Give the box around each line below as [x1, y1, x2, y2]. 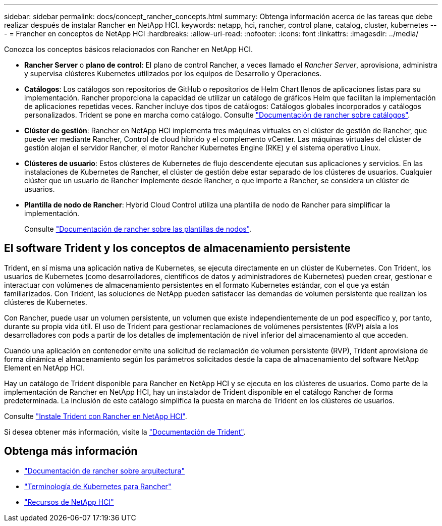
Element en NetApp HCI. [4, 363, 85, 372]
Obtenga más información [4, 445, 138, 458]
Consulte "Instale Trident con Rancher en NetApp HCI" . [4, 411, 187, 420]
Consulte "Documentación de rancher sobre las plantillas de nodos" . [24, 225, 252, 233]
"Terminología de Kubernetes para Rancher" [24, 482, 172, 491]
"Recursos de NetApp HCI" [24, 497, 114, 506]
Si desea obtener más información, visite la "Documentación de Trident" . [4, 427, 246, 436]
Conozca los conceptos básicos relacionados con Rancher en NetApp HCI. [4, 45, 253, 54]
